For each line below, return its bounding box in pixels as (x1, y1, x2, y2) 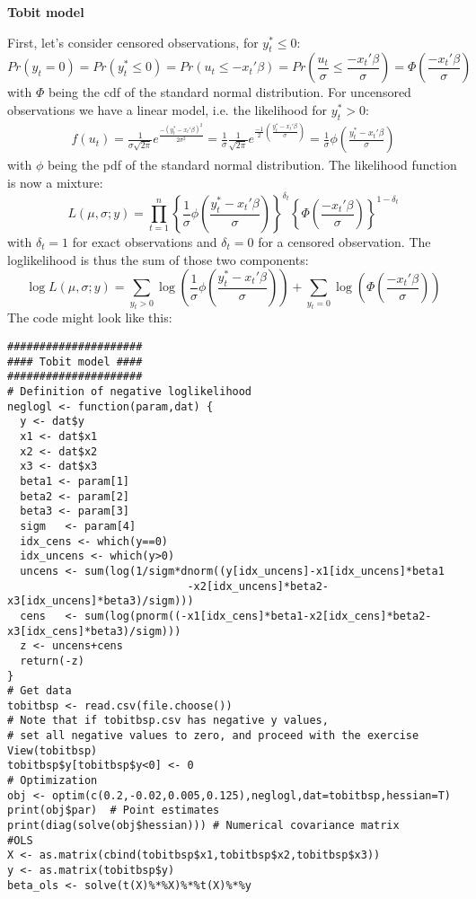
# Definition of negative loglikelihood (7, 385, 252, 399)
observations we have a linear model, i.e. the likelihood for (7, 100, 328, 119)
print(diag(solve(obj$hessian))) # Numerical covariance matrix (7, 819, 400, 833)
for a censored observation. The (258, 233, 431, 251)
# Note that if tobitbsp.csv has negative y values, (7, 714, 329, 727)
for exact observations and (72, 233, 217, 251)
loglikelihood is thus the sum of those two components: (7, 250, 309, 269)
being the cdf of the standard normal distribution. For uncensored (48, 83, 411, 101)
